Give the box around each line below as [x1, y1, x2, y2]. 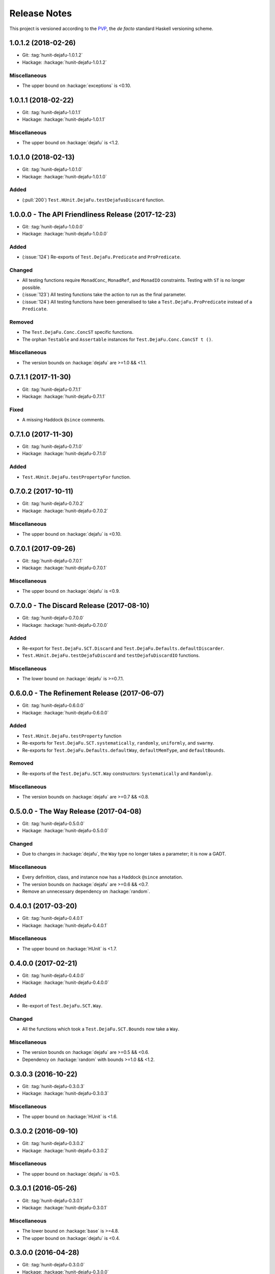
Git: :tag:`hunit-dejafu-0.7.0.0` [22, 615, 85, 621]
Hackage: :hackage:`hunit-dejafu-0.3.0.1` [22, 1204, 108, 1210]
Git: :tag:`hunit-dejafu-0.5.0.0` [22, 820, 85, 827]
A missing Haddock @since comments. [22, 417, 105, 423]
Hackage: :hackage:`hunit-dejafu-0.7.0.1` [22, 565, 107, 571]
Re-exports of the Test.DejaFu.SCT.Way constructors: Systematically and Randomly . [22, 770, 213, 777]
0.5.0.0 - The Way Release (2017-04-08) [9, 807, 142, 815]
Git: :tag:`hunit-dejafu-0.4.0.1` [22, 915, 84, 921]
